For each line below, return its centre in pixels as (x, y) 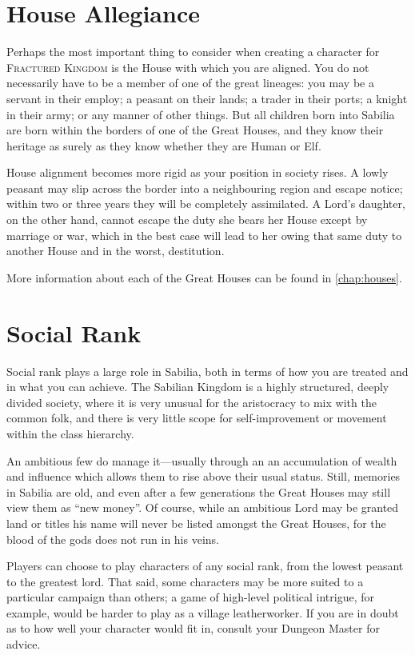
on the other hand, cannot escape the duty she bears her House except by (187, 220)
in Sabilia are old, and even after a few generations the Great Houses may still (199, 491)
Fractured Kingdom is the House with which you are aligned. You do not (188, 67)
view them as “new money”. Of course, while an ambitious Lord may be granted (203, 507)
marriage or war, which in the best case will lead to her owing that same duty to (204, 235)
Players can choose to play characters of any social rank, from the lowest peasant (205, 566)
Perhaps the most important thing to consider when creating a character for (193, 52)
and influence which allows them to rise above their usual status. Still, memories (204, 476)
